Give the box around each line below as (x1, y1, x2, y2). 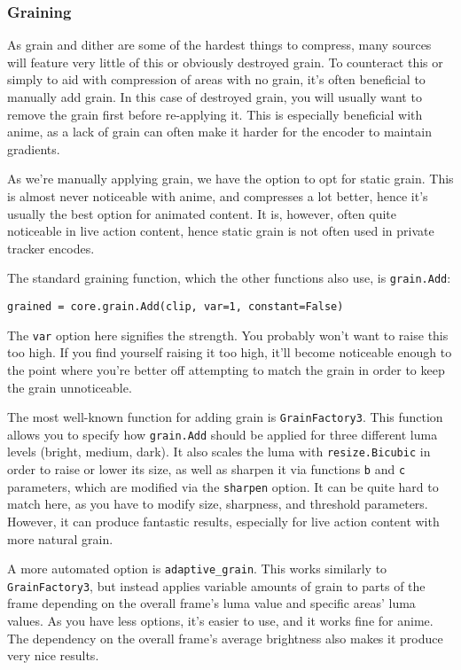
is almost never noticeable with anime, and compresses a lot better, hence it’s (7, 186, 428, 205)
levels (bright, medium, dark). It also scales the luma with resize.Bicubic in (7, 442, 431, 461)
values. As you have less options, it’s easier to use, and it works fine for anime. (7, 612, 434, 630)
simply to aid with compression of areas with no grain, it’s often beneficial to (7, 70, 426, 89)
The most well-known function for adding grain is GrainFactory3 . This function (7, 408, 443, 426)
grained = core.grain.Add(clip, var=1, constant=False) (7, 300, 344, 313)
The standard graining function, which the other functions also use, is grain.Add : (7, 269, 451, 287)
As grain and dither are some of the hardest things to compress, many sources (7, 35, 432, 54)
